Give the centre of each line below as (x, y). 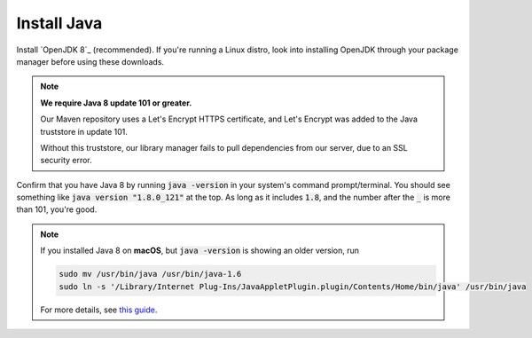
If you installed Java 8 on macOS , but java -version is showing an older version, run (199, 251)
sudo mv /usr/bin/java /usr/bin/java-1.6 (150, 274)
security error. (66, 161)
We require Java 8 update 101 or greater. (116, 103)
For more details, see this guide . (99, 310)
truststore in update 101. (84, 131)
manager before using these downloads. (90, 61)
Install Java (59, 23)
